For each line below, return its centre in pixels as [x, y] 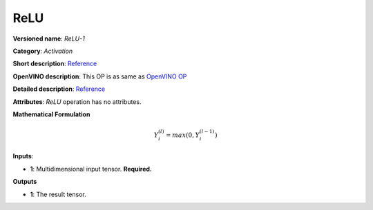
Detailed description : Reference [59, 89]
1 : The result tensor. [58, 194]
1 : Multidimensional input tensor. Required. [91, 169]
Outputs [25, 182]
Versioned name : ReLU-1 [49, 39]
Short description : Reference [55, 64]
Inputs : [23, 156]
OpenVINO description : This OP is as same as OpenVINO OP [100, 76]
